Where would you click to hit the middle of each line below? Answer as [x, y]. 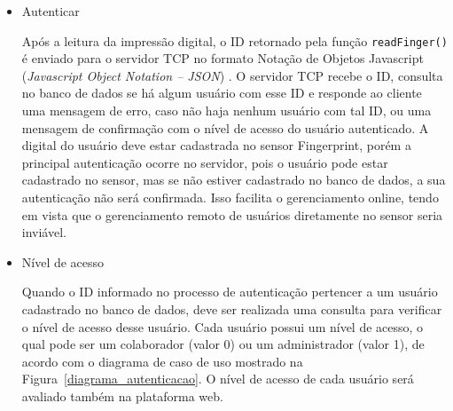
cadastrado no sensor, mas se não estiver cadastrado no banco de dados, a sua [234, 180]
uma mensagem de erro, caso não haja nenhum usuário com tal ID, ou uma [226, 111]
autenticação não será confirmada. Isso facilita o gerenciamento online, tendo [230, 197]
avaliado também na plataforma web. [122, 395]
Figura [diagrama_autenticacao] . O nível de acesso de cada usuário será [218, 379]
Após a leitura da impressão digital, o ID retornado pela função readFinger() [234, 40]
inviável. [44, 232]
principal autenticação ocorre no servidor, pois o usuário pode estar [205, 162]
